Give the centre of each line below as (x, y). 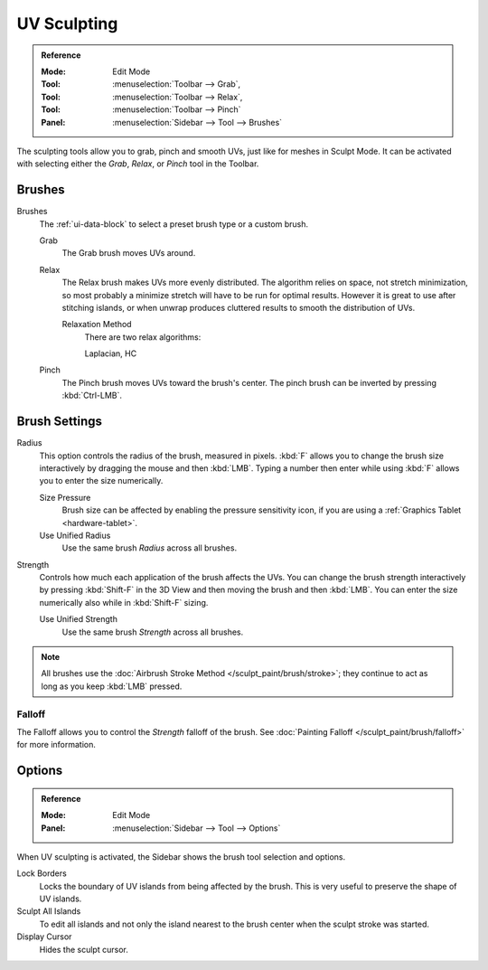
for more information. (56, 745)
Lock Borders (42, 873)
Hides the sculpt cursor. (84, 949)
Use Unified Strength (78, 619)
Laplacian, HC (111, 353)
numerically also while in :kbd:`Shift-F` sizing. (124, 602)
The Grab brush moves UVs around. (129, 253)
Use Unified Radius (75, 535)
